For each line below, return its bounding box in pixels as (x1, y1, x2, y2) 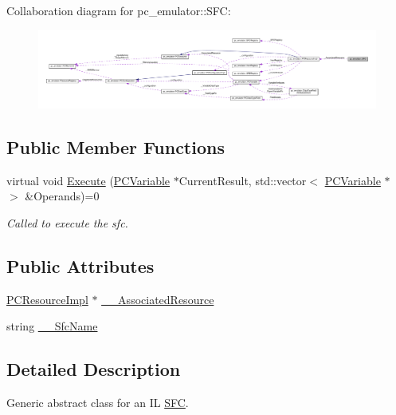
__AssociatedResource (101, 290, 214, 307)
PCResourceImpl (6, 290, 88, 307)
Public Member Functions (6, 134, 225, 159)
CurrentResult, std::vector (178, 172, 307, 188)
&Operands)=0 (25, 188, 100, 204)
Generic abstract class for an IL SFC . (6, 393, 189, 410)
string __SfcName (6, 318, 98, 334)
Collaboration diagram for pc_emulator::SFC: (6, 2, 231, 18)
